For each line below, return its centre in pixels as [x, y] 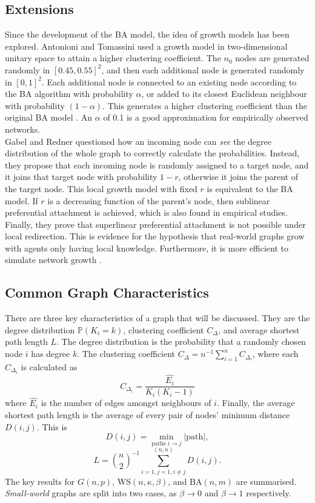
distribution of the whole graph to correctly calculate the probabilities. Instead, [152, 153]
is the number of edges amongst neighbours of [126, 403]
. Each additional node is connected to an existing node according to [169, 82]
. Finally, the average [256, 403]
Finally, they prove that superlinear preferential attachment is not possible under [155, 224]
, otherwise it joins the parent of [238, 177]
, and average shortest [259, 329]
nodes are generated [272, 58]
